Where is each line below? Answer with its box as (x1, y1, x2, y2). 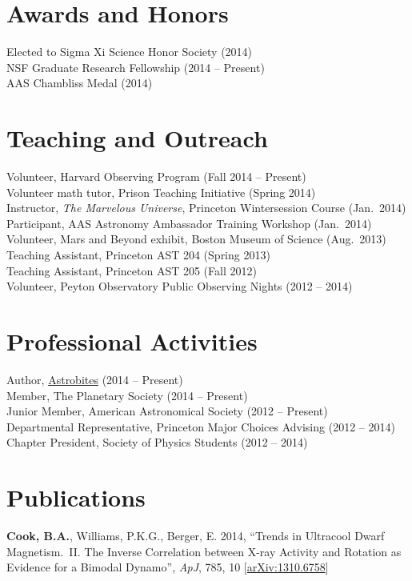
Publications (6, 481, 146, 514)
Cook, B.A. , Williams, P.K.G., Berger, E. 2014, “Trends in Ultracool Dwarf (6, 527, 385, 543)
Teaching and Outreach (6, 122, 268, 154)
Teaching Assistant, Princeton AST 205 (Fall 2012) (6, 262, 257, 278)
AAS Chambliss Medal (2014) (6, 74, 153, 91)
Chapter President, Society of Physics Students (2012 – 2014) (6, 434, 308, 451)
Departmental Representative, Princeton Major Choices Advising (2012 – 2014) (6, 418, 395, 435)
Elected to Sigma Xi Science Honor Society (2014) (6, 43, 253, 60)
